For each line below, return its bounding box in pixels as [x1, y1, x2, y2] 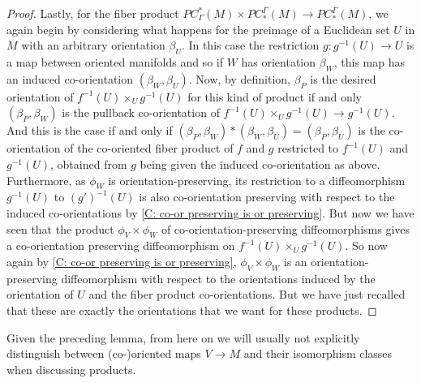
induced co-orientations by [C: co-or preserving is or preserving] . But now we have [6, 204, 415, 221]
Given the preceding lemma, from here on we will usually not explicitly [6, 329, 360, 346]
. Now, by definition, [188, 70, 291, 87]
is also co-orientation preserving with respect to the [139, 188, 395, 205]
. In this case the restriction [181, 37, 320, 54]
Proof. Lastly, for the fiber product [6, 5, 179, 21]
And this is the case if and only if [6, 122, 173, 139]
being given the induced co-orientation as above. [140, 155, 380, 172]
